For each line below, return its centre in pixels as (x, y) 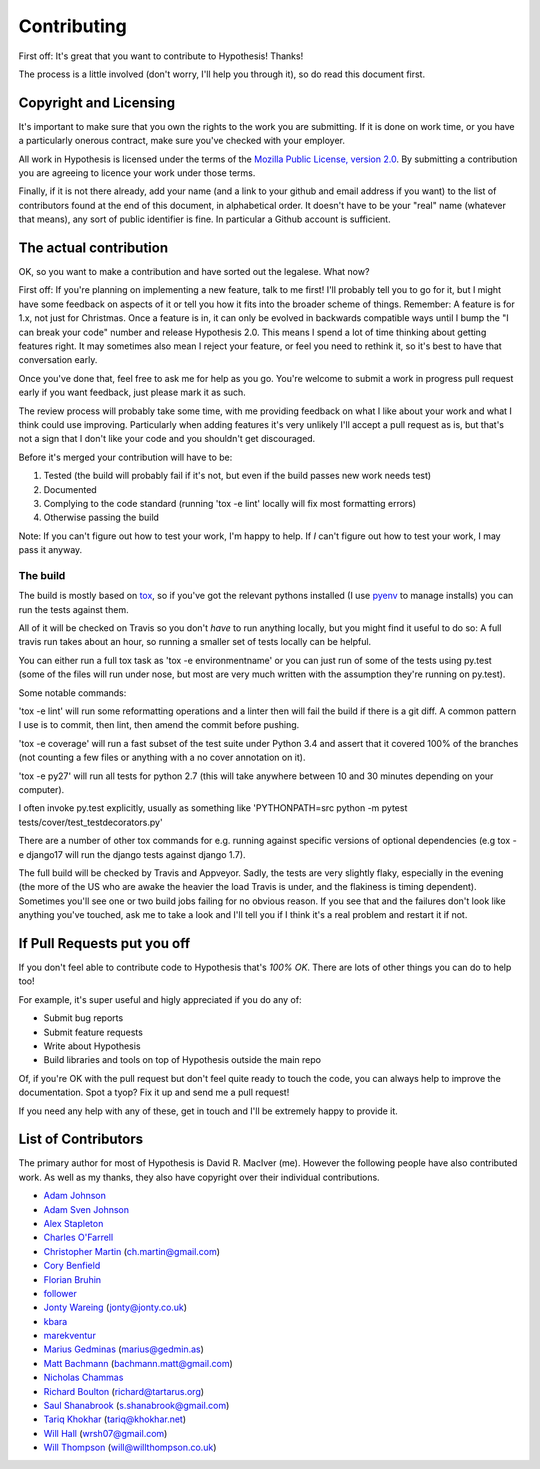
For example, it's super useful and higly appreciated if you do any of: (160, 999)
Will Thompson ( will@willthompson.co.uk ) (130, 1447)
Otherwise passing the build (101, 517)
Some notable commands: (72, 692)
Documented (70, 489)
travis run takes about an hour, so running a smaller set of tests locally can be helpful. (195, 642)
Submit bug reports (83, 1018)
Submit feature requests (93, 1032)
